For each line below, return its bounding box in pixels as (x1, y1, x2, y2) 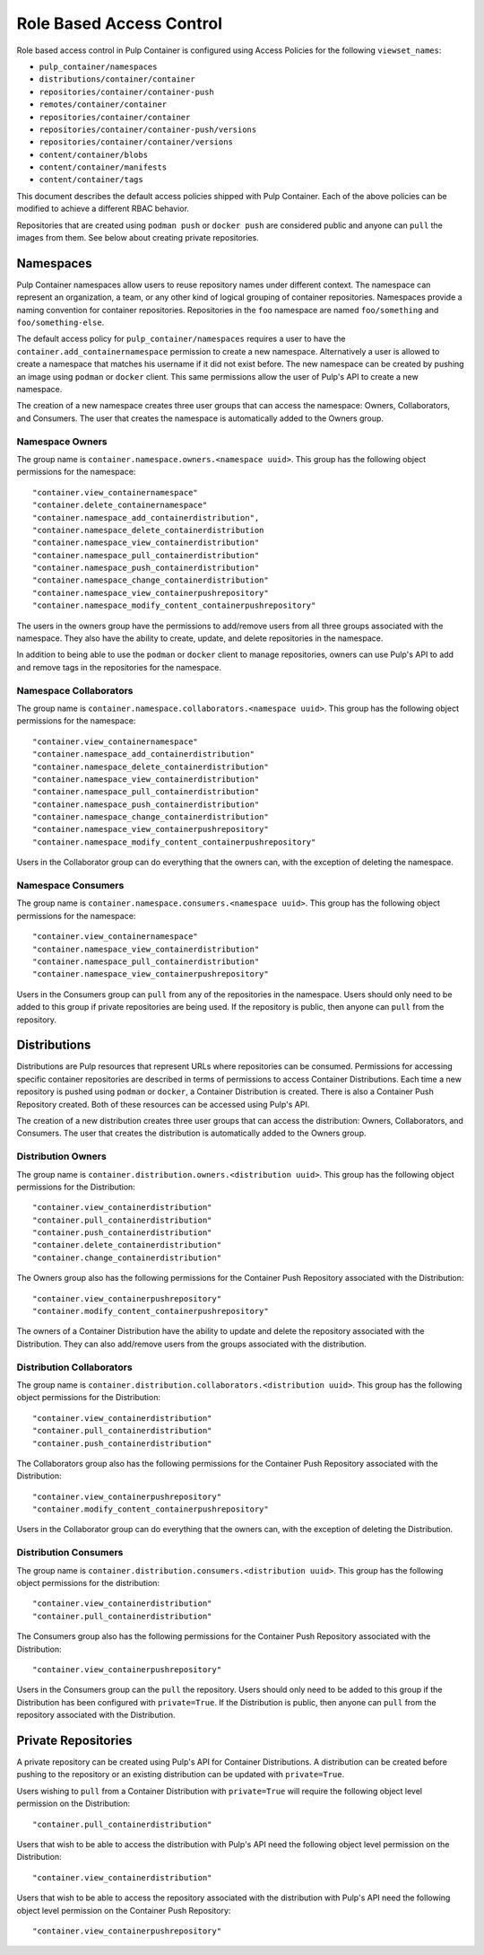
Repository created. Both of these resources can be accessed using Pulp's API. (16, 1099, 310, 1109)
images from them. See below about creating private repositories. (16, 232, 259, 243)
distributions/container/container (39, 75, 196, 84)
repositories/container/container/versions (39, 137, 233, 147)
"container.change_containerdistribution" (32, 1252, 222, 1263)
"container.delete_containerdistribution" (32, 1240, 222, 1250)
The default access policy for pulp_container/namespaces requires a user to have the (16, 333, 346, 345)
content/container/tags (39, 175, 143, 185)
